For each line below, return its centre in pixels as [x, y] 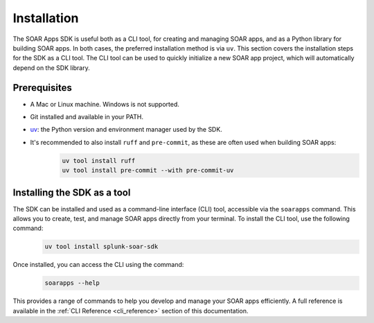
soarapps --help [72, 283]
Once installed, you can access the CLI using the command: [98, 265]
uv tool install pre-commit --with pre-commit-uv [148, 171]
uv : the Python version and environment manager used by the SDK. [126, 130]
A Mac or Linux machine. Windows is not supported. [105, 104]
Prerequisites [42, 88]
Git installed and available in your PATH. [87, 117]
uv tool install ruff [99, 160]
